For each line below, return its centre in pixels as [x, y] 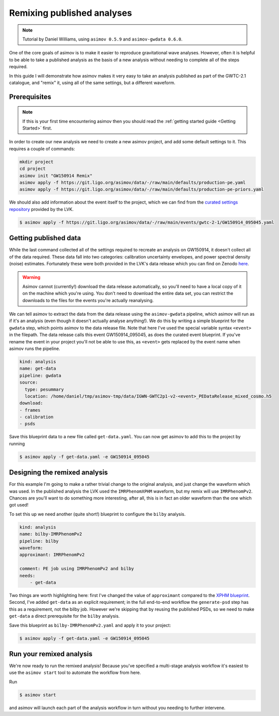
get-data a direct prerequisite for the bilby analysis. [65, 616]
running [17, 443]
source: [29, 382]
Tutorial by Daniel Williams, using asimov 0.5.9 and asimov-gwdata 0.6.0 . [102, 39]
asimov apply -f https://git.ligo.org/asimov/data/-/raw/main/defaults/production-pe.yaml [133, 183]
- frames [30, 410]
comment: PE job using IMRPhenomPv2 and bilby [77, 569]
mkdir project [36, 162]
